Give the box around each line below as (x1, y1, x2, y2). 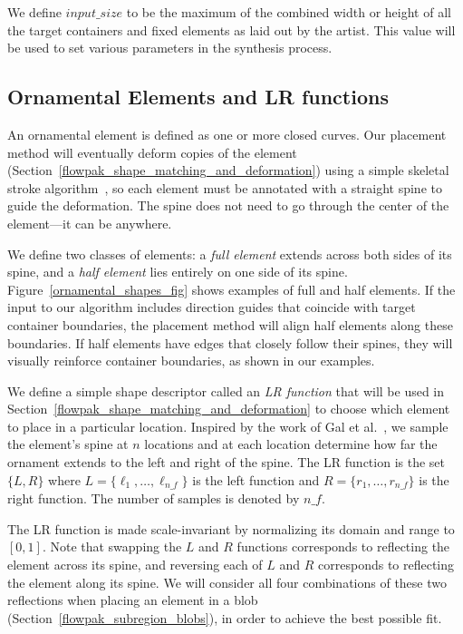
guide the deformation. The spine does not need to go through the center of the (7, 196, 449, 215)
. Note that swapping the (42, 537, 182, 556)
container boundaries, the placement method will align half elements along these (7, 315, 453, 334)
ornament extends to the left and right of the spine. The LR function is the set (7, 453, 445, 472)
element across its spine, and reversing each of (7, 554, 263, 573)
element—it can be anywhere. (7, 213, 172, 232)
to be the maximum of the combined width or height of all (126, 3, 451, 21)
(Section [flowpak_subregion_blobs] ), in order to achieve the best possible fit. (7, 608, 442, 627)
